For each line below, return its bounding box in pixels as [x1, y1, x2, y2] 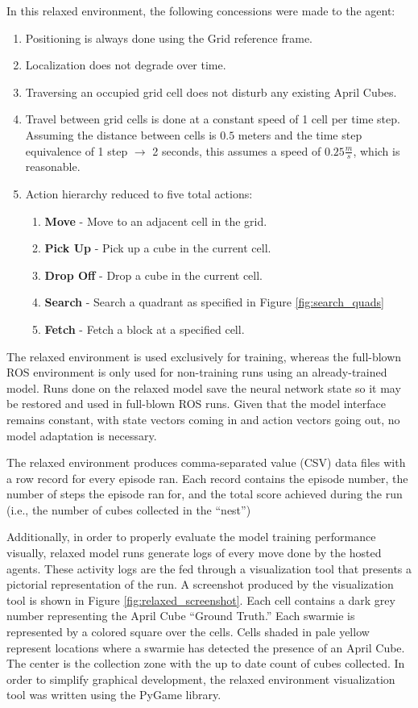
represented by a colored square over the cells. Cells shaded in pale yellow [6, 623, 370, 640]
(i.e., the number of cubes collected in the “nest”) [6, 501, 251, 518]
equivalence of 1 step [25, 142, 128, 159]
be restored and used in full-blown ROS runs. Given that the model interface [6, 395, 386, 412]
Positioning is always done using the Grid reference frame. [25, 29, 312, 46]
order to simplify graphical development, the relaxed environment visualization [6, 670, 395, 687]
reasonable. [25, 158, 81, 175]
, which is [353, 142, 400, 159]
